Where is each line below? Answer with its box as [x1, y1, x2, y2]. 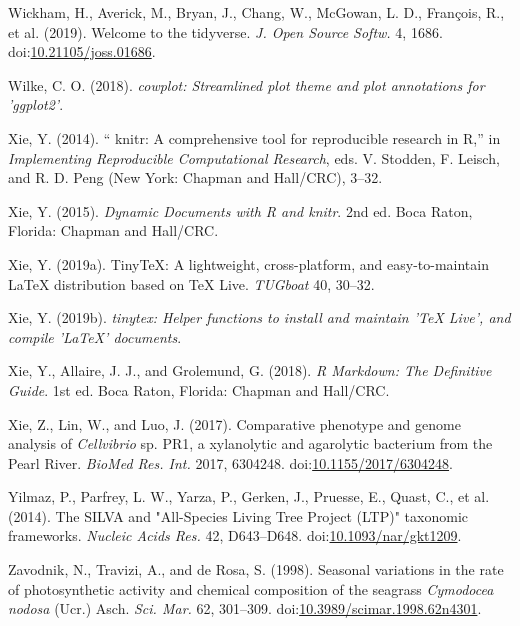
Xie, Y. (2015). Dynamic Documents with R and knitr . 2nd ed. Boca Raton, [8, 200, 473, 221]
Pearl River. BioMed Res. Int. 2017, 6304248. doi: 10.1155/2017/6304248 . [8, 452, 453, 473]
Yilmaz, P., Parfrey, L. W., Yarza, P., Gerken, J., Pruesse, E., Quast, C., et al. [8, 486, 490, 507]
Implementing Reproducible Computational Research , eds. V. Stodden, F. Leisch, [8, 147, 500, 168]
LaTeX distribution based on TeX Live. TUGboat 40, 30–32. [8, 273, 375, 294]
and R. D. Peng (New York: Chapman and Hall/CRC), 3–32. [8, 167, 383, 188]
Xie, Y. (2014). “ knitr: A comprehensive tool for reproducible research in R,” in [8, 127, 501, 148]
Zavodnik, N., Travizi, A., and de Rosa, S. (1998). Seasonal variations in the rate [8, 559, 504, 580]
